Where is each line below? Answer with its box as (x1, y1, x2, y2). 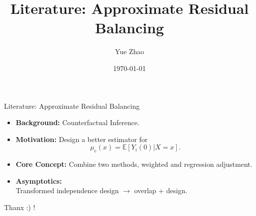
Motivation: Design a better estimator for (15, 134, 148, 144)
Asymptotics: (15, 175, 62, 186)
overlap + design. (134, 185, 187, 196)
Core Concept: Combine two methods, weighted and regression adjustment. (15, 159, 253, 169)
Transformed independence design (15, 185, 119, 196)
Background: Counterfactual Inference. (15, 117, 139, 128)
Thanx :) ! (4, 202, 35, 212)
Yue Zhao (115, 46, 144, 57)
